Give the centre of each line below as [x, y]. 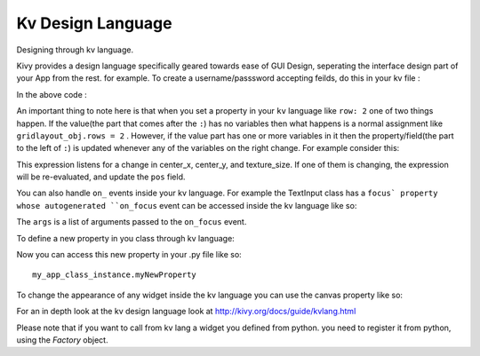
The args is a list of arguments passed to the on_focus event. [132, 222]
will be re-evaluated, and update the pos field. [101, 177]
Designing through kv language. [75, 50]
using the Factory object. [62, 340]
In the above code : [52, 94]
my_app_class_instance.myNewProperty [115, 275]
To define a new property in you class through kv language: [125, 238]
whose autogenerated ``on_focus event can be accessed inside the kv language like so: [187, 205]
